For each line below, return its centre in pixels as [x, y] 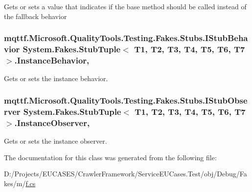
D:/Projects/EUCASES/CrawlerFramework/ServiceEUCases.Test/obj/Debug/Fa [126, 174]
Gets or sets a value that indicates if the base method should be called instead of [125, 6]
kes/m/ [15, 183]
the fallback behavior [35, 16]
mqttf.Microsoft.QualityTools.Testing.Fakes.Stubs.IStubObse [126, 100]
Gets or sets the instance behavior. [56, 78]
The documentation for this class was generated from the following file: [110, 157]
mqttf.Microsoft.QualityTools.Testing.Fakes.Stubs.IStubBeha [126, 38]
